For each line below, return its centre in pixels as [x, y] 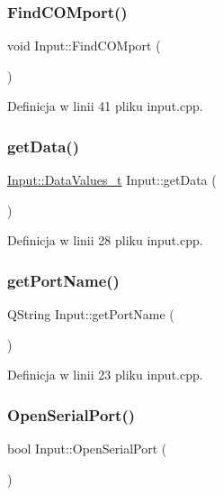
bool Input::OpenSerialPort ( [87, 449]
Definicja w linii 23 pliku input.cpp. [105, 375]
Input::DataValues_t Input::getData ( [112, 180]
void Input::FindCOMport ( [84, 46]
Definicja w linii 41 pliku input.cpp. [105, 106]
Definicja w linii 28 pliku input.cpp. [105, 240]
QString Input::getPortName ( [91, 314]
